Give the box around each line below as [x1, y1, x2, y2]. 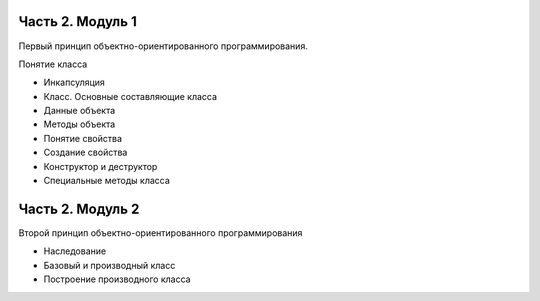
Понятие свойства [43, 132, 123, 144]
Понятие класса [18, 58, 88, 70]
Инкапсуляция [43, 76, 105, 89]
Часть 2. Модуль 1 [18, 13, 137, 30]
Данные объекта [43, 105, 116, 117]
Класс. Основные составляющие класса [43, 90, 218, 102]
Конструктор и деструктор [43, 160, 158, 172]
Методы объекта [43, 118, 116, 130]
